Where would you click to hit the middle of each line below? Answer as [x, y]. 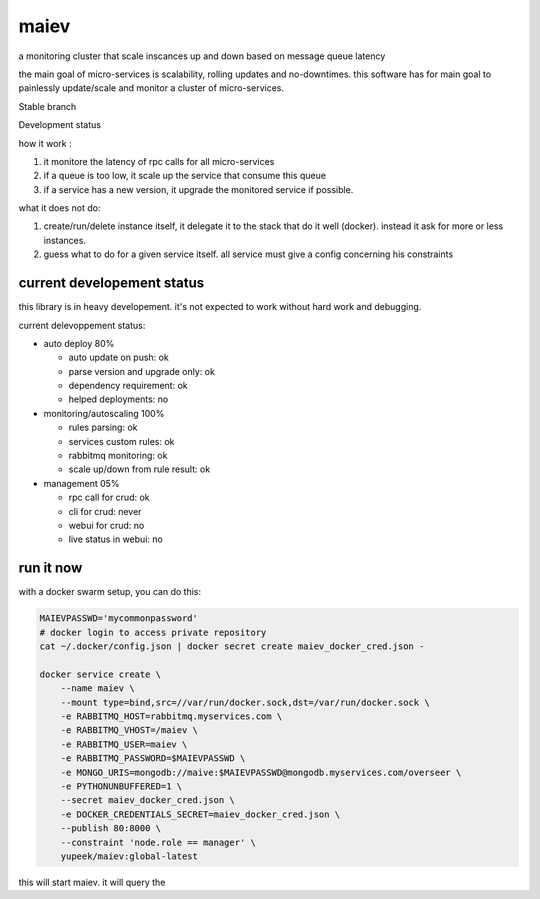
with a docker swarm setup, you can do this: [110, 592]
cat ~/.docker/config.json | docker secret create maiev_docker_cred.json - [232, 646]
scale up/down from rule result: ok [139, 469]
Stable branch [47, 106]
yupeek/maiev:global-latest [129, 856]
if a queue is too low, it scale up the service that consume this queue [185, 176]
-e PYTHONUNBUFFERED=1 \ [121, 786]
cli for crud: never [105, 511]
